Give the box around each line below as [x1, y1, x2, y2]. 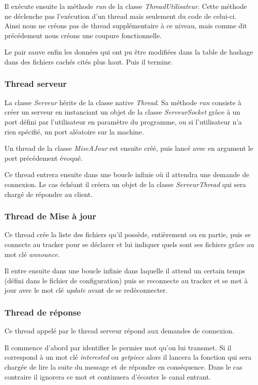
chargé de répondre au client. [4, 189, 93, 199]
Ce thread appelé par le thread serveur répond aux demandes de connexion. [4, 325, 234, 336]
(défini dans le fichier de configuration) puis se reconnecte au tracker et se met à [4, 275, 248, 285]
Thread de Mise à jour [4, 210, 97, 222]
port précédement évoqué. [4, 152, 83, 163]
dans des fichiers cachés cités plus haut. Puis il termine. [4, 56, 173, 66]
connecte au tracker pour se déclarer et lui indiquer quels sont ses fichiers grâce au [4, 239, 254, 249]
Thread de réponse [4, 306, 81, 318]
